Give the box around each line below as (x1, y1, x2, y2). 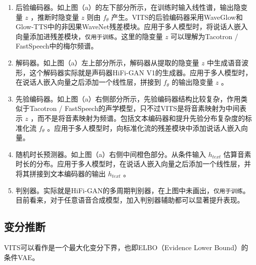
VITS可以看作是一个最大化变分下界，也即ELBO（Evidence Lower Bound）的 (4, 242, 248, 253)
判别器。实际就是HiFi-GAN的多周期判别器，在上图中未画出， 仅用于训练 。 (15, 185, 250, 195)
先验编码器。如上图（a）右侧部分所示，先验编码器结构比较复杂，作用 (15, 93, 241, 104)
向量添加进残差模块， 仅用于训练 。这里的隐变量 (15, 31, 163, 41)
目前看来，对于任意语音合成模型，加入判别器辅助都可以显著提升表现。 (15, 195, 244, 205)
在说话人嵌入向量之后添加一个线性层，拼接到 (15, 77, 161, 87)
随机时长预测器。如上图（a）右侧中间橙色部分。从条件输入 (15, 149, 206, 159)
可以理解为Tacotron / (171, 31, 238, 41)
